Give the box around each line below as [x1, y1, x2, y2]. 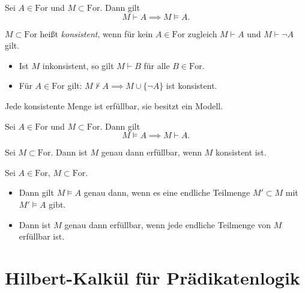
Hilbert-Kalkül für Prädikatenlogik [5, 265, 300, 289]
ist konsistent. [166, 79, 217, 92]
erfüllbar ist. [19, 230, 65, 243]
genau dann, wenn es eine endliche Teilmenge [83, 186, 250, 199]
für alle [143, 59, 170, 71]
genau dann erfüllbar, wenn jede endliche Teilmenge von [64, 218, 271, 231]
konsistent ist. [215, 146, 267, 159]
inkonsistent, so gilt [42, 59, 114, 71]
